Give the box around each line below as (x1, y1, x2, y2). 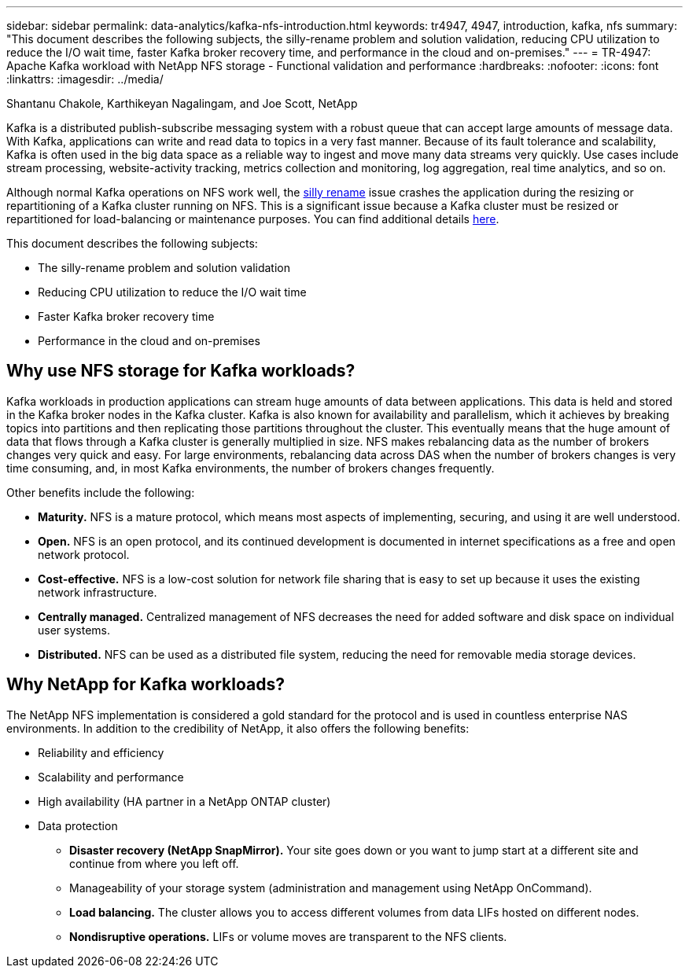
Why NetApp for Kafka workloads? (6, 674, 285, 695)
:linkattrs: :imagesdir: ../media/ (6, 72, 164, 86)
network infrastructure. (38, 585, 157, 599)
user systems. (38, 623, 110, 637)
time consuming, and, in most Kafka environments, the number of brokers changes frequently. (6, 461, 495, 475)
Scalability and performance (38, 770, 184, 784)
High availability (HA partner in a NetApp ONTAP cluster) (38, 794, 331, 808)
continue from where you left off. (69, 856, 239, 870)
